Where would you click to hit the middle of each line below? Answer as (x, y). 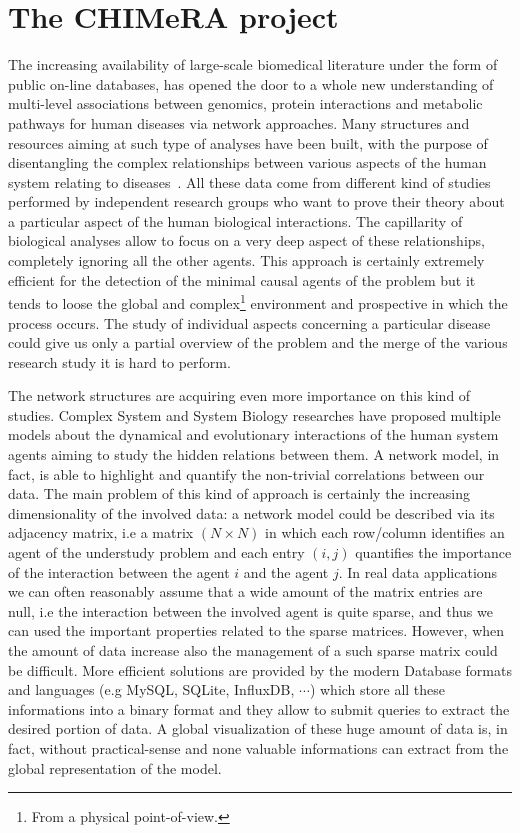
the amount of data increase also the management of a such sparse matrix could (253, 650)
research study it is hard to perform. (119, 361)
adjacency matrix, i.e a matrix (101, 532)
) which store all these (377, 689)
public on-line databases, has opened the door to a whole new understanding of (251, 83)
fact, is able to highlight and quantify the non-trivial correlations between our (246, 473)
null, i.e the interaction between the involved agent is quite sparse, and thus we (250, 610)
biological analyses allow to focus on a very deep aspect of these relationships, (246, 240)
